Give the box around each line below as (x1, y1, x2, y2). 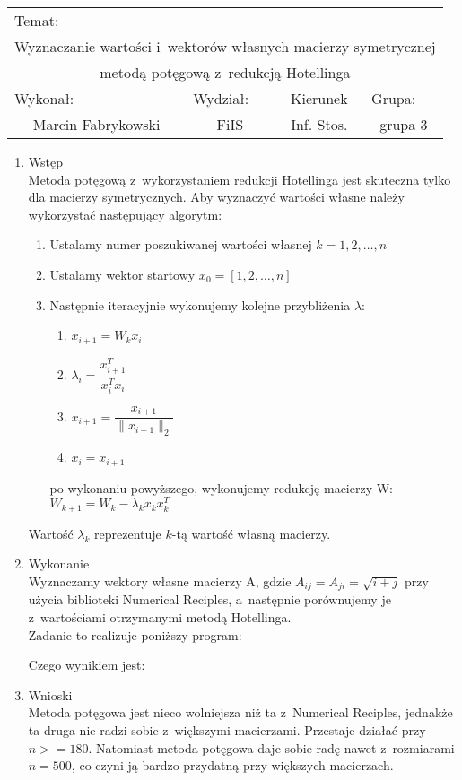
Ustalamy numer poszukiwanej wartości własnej (49, 235, 312, 254)
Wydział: (193, 88, 249, 108)
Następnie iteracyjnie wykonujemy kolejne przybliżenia (49, 295, 351, 314)
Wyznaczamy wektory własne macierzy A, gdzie (28, 572, 292, 590)
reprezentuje (94, 524, 161, 542)
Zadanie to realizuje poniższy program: (28, 625, 242, 644)
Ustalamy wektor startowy (49, 264, 196, 283)
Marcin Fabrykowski (32, 114, 161, 134)
